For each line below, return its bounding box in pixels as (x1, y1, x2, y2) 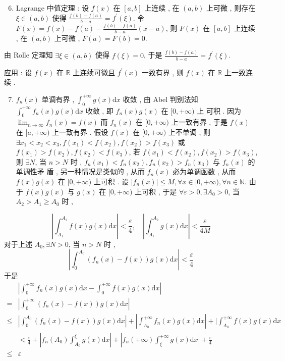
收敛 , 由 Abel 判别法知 (123, 93, 198, 104)
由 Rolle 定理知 (4, 49, 53, 60)
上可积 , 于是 (134, 186, 177, 196)
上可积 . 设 (93, 176, 129, 186)
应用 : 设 (4, 67, 32, 77)
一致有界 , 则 (141, 67, 184, 77)
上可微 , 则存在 (206, 3, 256, 13)
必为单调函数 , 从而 (173, 166, 236, 177)
